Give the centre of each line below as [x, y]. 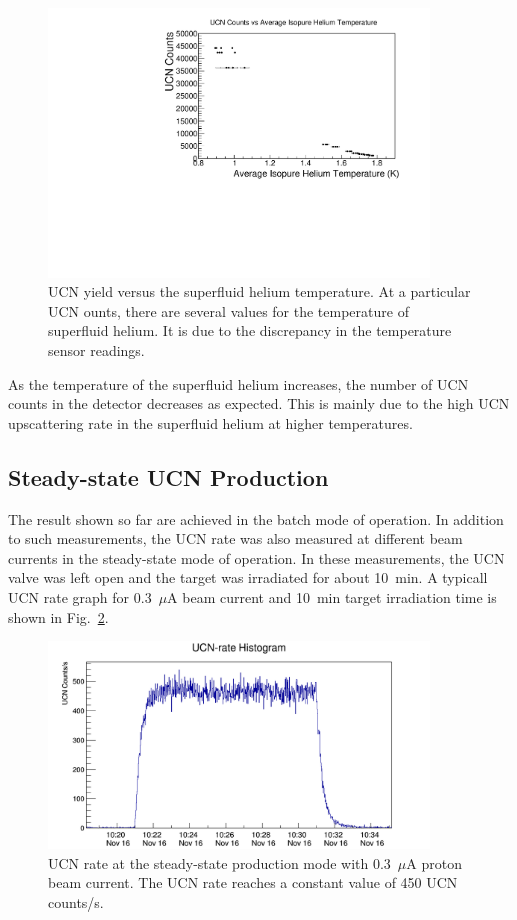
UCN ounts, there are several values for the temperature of [228, 310]
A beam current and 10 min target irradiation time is [332, 597]
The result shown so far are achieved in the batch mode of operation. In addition [256, 518]
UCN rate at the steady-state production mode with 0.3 [219, 862]
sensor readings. [96, 350]
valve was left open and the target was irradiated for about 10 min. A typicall [248, 577]
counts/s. [76, 901]
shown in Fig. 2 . [58, 616]
